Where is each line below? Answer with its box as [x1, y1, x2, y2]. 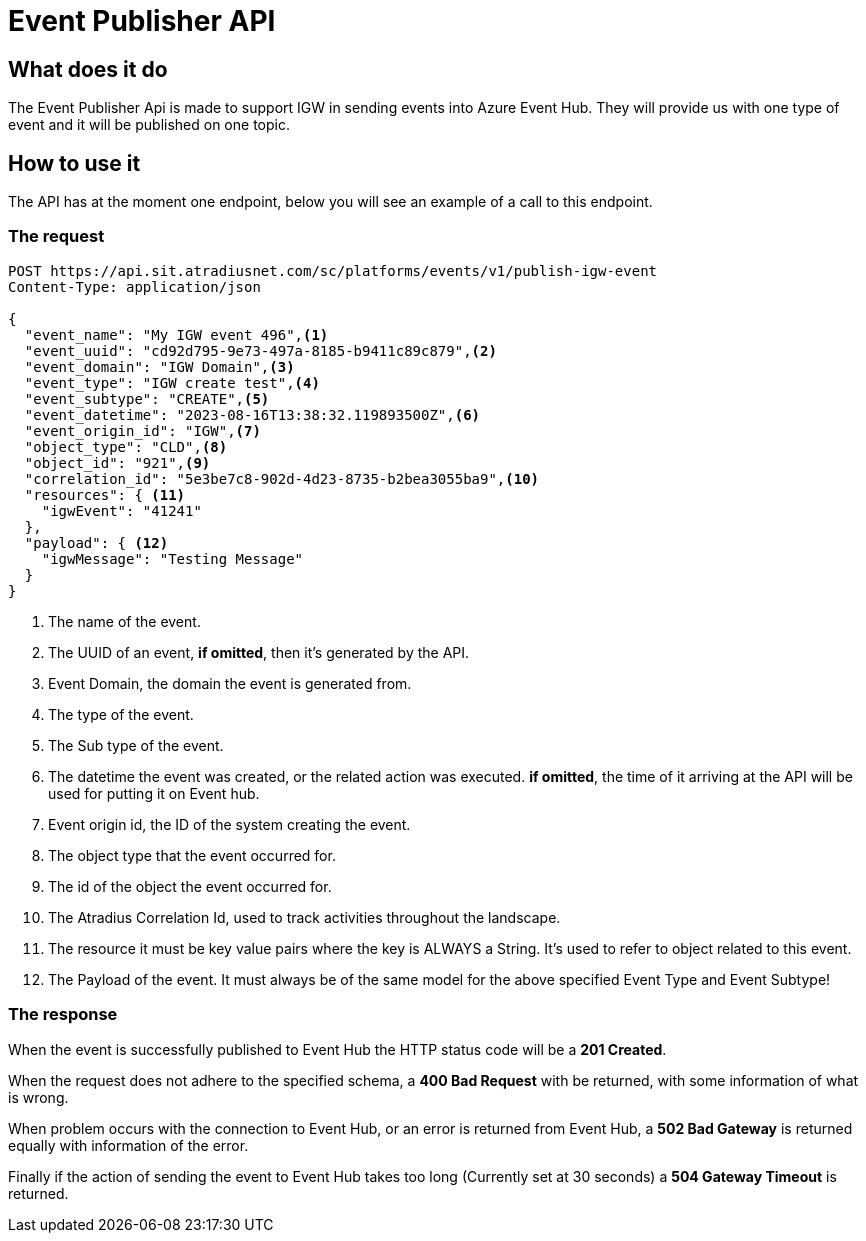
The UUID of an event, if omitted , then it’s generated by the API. [48, 643, 470, 661]
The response [8, 1004, 118, 1025]
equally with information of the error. [8, 1136, 249, 1154]
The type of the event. [48, 705, 194, 723]
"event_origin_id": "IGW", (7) [24, 422, 261, 439]
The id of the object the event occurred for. [48, 877, 332, 895]
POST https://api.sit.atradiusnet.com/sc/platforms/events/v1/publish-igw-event [8, 262, 658, 279]
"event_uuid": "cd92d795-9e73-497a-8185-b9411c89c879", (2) [24, 342, 497, 359]
